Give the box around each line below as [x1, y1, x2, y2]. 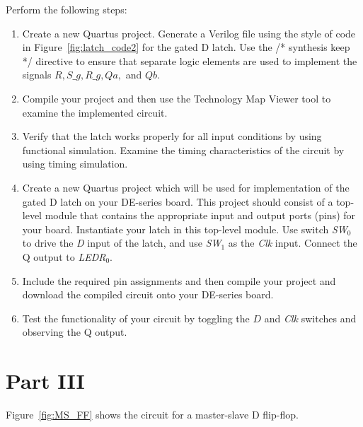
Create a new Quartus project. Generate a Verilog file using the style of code [22, 25, 356, 40]
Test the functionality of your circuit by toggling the [22, 310, 250, 325]
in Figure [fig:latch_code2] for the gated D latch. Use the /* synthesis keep [22, 40, 350, 54]
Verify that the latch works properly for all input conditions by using [22, 129, 322, 144]
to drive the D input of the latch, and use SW [22, 235, 221, 250]
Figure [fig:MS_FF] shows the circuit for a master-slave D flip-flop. [6, 407, 299, 421]
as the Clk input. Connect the [228, 235, 357, 250]
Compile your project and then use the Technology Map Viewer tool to [22, 90, 331, 105]
